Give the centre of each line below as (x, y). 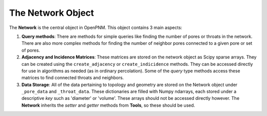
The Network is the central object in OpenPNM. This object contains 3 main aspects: (96, 28)
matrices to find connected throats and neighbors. (73, 78)
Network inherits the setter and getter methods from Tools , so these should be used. (108, 105)
